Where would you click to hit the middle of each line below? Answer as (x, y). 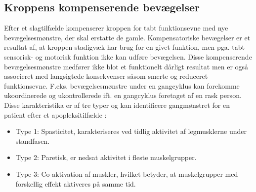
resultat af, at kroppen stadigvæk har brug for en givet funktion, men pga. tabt (124, 47)
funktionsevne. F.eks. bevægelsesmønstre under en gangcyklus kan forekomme (122, 85)
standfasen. (33, 141)
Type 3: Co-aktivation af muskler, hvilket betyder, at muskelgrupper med (127, 174)
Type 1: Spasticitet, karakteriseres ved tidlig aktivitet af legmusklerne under (131, 131)
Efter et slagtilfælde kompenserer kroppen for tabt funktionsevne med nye (116, 28)
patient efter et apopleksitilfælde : (55, 114)
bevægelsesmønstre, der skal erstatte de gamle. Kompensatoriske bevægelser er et (127, 37)
